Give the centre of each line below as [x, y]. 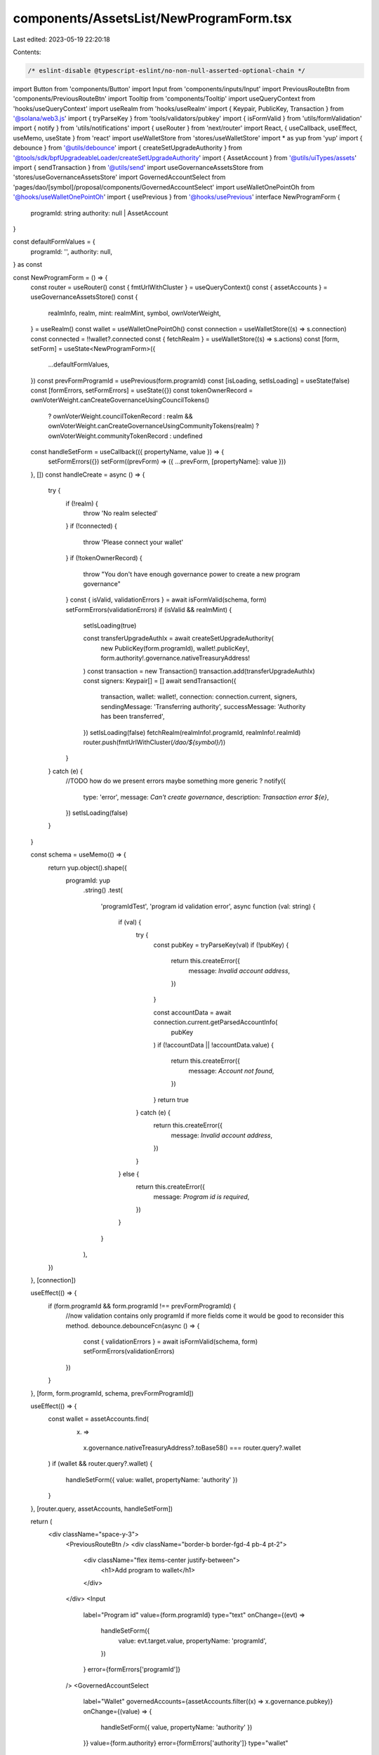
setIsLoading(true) [110, 625]
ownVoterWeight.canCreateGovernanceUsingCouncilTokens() [120, 400]
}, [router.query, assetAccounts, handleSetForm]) [102, 1509]
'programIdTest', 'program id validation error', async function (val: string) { [208, 906]
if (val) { [130, 922]
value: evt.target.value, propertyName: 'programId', [192, 1641]
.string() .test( [103, 890]
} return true [171, 1099]
